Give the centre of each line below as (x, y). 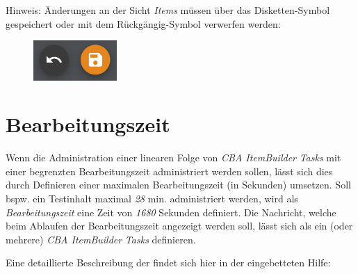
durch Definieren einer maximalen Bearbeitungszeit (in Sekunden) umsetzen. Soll (178, 185)
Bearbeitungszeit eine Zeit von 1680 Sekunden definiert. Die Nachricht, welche (171, 212)
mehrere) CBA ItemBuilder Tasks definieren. (101, 239)
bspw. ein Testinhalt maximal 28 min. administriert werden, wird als (152, 199)
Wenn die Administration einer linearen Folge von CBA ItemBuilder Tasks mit (173, 158)
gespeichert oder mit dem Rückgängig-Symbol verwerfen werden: (143, 23)
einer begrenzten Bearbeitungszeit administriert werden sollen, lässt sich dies (169, 171)
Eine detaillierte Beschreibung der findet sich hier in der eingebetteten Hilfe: (168, 263)
